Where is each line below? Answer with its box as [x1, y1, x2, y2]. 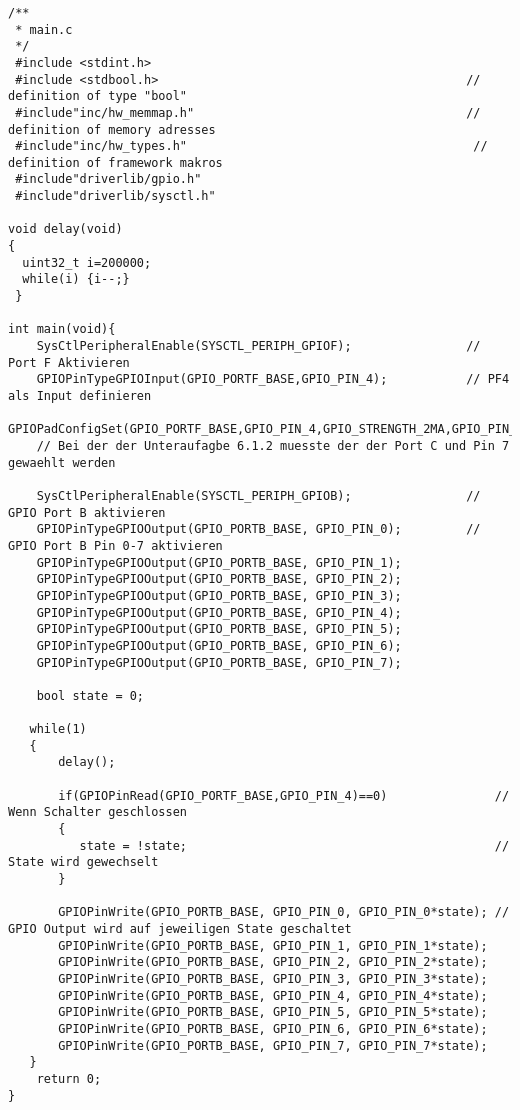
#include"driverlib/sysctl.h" [15, 189, 216, 204]
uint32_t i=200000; [22, 255, 152, 270]
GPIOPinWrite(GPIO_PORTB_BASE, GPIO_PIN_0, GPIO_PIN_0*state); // [58, 905, 510, 920]
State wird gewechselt [8, 855, 159, 870]
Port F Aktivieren [8, 355, 130, 370]
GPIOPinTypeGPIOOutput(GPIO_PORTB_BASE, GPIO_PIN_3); [36, 588, 402, 603]
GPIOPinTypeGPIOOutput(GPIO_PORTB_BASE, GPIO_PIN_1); [36, 555, 402, 570]
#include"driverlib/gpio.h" [15, 172, 202, 187]
